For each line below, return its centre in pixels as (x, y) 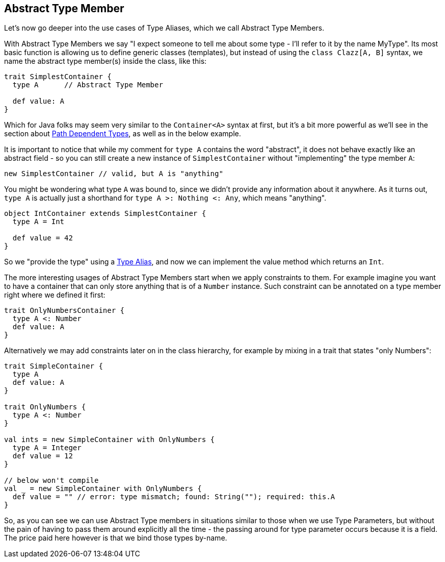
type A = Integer (47, 448)
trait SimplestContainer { (58, 77)
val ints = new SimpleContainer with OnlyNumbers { (110, 440)
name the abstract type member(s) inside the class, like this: (106, 61)
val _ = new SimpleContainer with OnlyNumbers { (103, 489)
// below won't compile (51, 481)
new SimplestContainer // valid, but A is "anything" (114, 174)
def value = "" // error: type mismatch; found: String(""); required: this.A (174, 497)
